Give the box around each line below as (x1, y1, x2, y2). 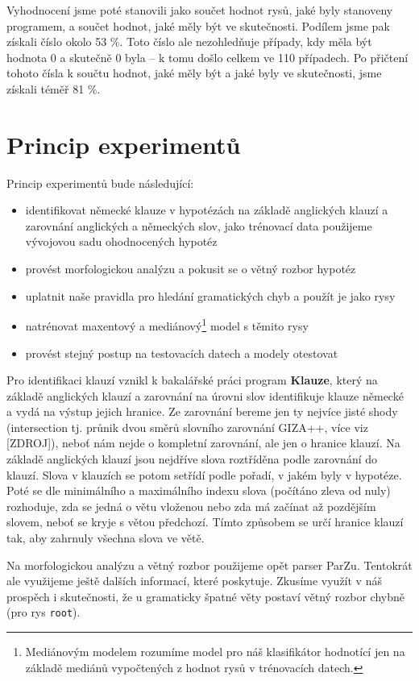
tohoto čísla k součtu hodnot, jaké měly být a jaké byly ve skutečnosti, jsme (6, 64, 382, 81)
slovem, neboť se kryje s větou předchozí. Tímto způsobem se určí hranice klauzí (6, 513, 404, 530)
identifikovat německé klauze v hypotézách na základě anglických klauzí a (25, 201, 388, 218)
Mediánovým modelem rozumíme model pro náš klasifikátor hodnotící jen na (25, 643, 405, 660)
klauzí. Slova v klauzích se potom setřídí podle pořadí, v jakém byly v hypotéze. (6, 466, 402, 483)
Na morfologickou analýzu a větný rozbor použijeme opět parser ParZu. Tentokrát (6, 556, 413, 573)
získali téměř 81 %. (6, 80, 101, 97)
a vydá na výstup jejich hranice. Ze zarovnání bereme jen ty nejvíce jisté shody (6, 403, 398, 420)
